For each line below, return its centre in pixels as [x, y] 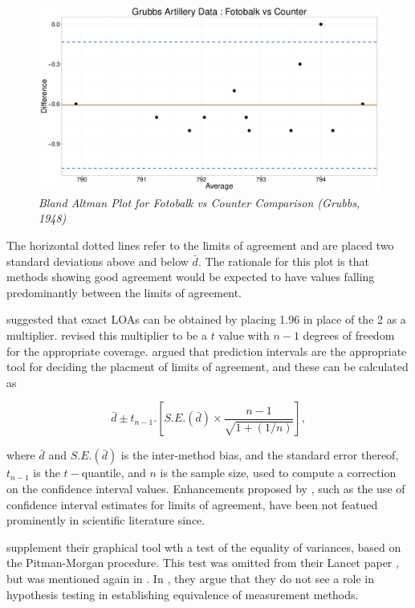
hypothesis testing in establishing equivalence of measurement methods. [183, 594]
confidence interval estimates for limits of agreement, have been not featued [192, 504]
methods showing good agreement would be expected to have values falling [191, 277]
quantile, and [114, 473]
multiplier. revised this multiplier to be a [107, 335]
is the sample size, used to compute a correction [278, 473]
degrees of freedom [349, 335]
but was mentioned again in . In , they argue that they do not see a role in [190, 578]
